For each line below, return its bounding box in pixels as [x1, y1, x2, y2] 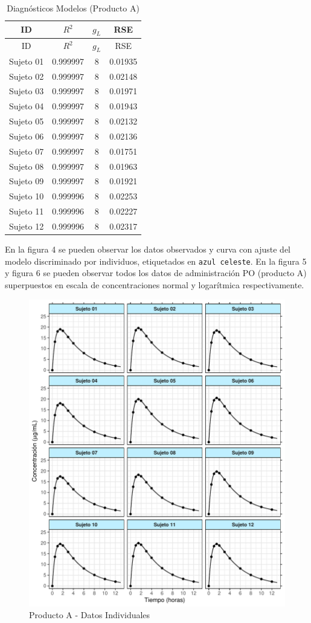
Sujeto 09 [9, 175, 44, 187]
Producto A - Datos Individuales [29, 608, 150, 621]
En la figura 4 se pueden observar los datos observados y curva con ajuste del [5, 243, 291, 256]
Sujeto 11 [9, 205, 44, 218]
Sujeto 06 [9, 129, 44, 142]
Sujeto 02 [9, 69, 44, 82]
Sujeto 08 [9, 160, 44, 172]
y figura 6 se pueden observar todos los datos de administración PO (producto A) [5, 266, 307, 279]
